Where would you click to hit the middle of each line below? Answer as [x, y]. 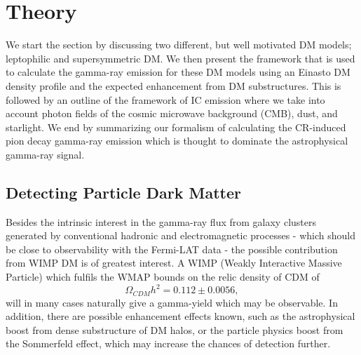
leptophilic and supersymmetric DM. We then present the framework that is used [180, 58]
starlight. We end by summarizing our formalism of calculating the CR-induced [176, 127]
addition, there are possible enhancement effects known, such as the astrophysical [180, 316]
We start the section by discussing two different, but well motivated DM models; [179, 45]
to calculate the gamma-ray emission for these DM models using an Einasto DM [178, 72]
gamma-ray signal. [45, 154]
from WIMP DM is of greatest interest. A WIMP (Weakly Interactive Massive [174, 263]
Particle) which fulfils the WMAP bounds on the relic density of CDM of [163, 277]
